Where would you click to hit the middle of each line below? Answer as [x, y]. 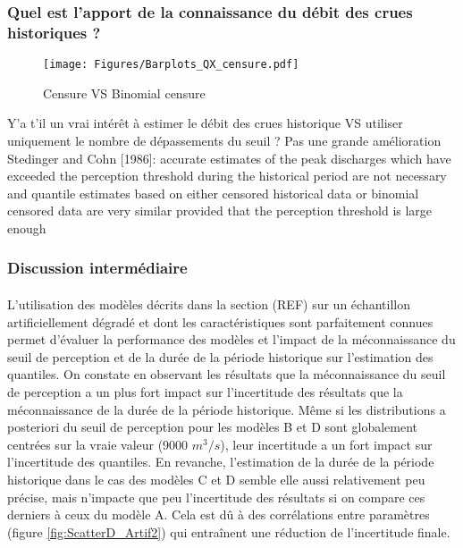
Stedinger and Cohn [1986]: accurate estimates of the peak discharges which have [229, 158]
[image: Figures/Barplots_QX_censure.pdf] [171, 65]
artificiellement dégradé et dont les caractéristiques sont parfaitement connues [220, 321]
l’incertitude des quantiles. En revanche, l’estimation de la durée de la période [221, 462]
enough [27, 228]
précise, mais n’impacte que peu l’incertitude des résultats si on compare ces [216, 497]
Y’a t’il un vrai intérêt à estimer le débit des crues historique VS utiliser [205, 123]
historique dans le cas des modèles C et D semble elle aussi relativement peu [216, 479]
